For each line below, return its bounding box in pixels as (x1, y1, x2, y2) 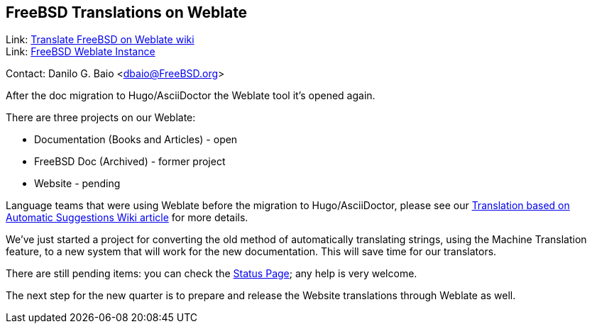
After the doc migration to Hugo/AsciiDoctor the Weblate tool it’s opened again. (6, 89, 376, 102)
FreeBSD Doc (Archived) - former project (34, 155, 226, 168)
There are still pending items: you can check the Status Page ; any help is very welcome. (6, 267, 417, 280)
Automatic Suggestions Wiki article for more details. (6, 211, 248, 224)
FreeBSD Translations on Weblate (6, 4, 248, 21)
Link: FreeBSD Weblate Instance (6, 45, 155, 58)
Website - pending (34, 177, 121, 190)
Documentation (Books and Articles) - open (34, 133, 238, 146)
